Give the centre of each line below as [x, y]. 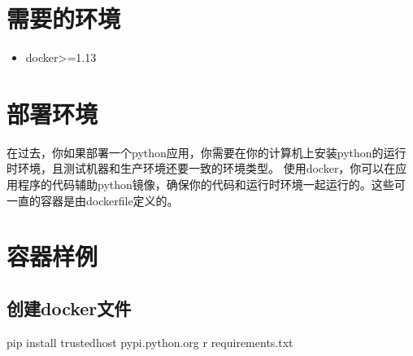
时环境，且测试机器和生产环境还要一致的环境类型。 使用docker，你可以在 [201, 168]
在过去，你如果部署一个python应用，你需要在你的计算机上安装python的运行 [206, 152]
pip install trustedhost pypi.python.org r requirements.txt [150, 342]
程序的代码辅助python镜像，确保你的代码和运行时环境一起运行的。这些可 [211, 185]
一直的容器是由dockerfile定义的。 [93, 200]
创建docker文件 [69, 308]
